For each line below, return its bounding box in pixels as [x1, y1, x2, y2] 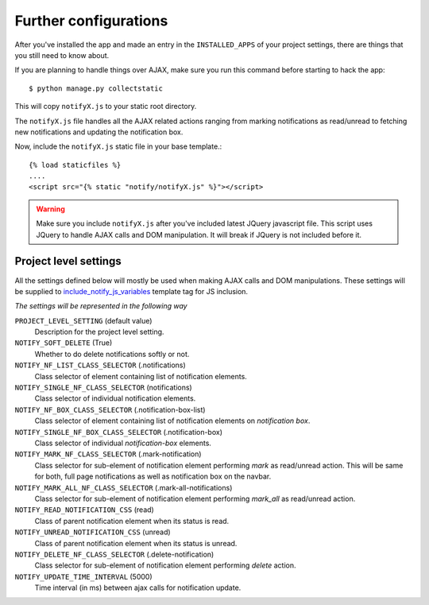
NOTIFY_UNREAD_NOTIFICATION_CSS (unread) [14, 527, 171, 537]
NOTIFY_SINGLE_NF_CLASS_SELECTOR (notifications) [14, 382, 192, 393]
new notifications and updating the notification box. [14, 127, 184, 137]
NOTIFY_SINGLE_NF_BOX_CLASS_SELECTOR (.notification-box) [14, 427, 222, 436]
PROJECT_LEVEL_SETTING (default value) [14, 316, 153, 325]
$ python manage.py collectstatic [29, 83, 163, 93]
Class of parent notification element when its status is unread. [34, 538, 238, 548]
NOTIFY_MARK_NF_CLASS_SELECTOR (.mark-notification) [14, 449, 202, 459]
